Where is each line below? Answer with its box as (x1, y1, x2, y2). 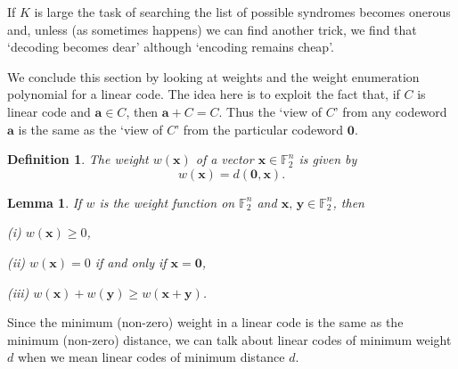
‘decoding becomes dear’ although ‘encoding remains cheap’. (7, 37, 334, 56)
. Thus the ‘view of (218, 102, 323, 120)
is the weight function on (99, 193, 235, 211)
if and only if (94, 252, 167, 271)
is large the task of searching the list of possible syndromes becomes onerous (34, 3, 451, 20)
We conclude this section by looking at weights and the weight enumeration (7, 67, 420, 86)
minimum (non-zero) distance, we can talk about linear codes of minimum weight (7, 330, 452, 348)
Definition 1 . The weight (7, 150, 149, 168)
